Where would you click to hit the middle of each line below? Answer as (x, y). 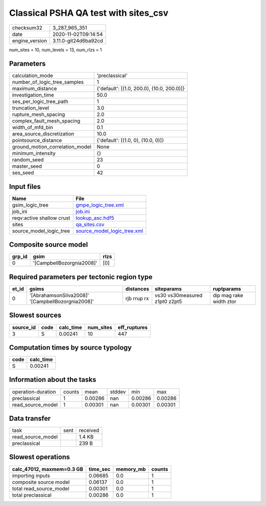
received (89, 431)
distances (137, 289)
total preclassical (32, 495)
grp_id (20, 256)
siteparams (168, 289)
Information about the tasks (53, 380)
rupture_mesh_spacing (38, 114)
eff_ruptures (133, 327)
